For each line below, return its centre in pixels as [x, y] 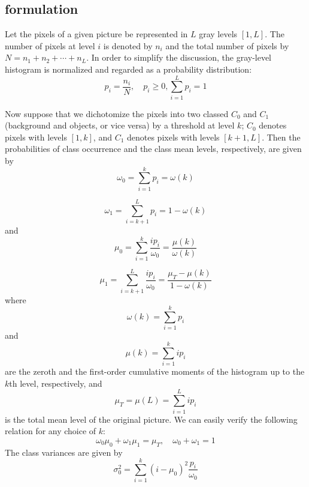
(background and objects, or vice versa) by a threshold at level [120, 125]
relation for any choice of [51, 431]
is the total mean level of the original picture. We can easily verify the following [151, 419]
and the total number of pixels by [227, 45]
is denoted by [128, 45]
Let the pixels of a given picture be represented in [96, 34]
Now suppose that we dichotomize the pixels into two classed [117, 113]
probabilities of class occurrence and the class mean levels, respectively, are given [153, 149]
